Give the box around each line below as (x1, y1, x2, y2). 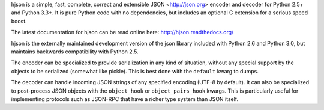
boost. (11, 17, 27, 25)
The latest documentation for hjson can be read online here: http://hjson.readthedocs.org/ (11, 29, 234, 36)
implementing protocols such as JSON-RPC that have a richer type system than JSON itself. (11, 95, 239, 102)
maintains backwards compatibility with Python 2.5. (11, 48, 139, 55)
